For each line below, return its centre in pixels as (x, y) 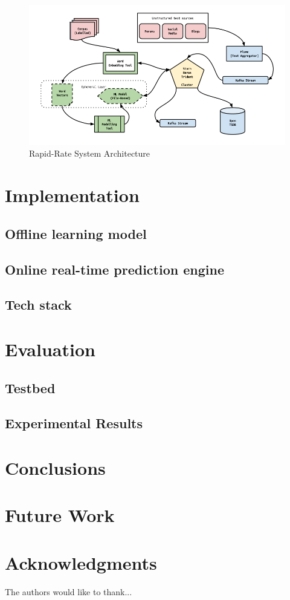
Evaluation (50, 349)
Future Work (60, 515)
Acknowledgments (81, 562)
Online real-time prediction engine (114, 269)
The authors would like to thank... (69, 591)
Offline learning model (76, 233)
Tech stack (38, 305)
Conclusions (55, 467)
